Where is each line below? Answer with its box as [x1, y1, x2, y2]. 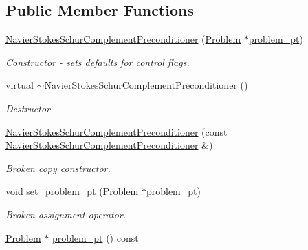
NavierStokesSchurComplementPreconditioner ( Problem [5, 32, 241, 46]
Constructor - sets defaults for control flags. [5, 54, 190, 69]
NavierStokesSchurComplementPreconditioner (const [5, 124, 228, 138]
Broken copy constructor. [5, 160, 111, 175]
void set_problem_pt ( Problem [5, 184, 139, 198]
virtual [5, 78, 34, 92]
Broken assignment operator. [5, 207, 126, 221]
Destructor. [5, 101, 54, 115]
